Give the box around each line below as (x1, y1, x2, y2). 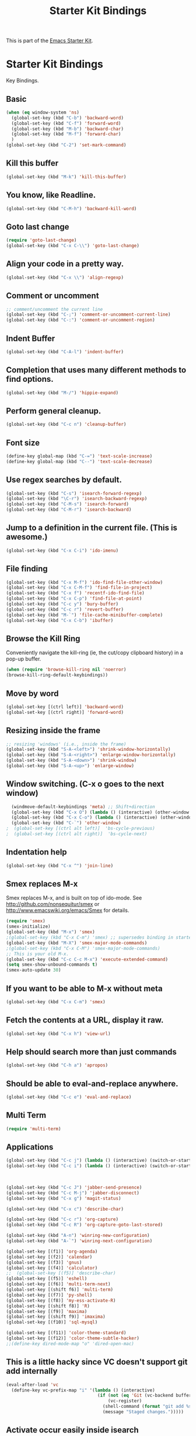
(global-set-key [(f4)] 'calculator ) (6, 1265, 98, 1271)
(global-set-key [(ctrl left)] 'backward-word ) (6, 704, 124, 710)
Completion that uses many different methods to (6, 365, 187, 375)
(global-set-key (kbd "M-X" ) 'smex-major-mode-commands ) (6, 940, 148, 946)
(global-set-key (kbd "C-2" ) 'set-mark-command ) (6, 142, 127, 148)
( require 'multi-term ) (6, 1126, 61, 1131)
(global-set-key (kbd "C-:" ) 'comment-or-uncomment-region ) (6, 317, 156, 323)
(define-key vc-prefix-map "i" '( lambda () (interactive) (11, 1387, 156, 1393)
